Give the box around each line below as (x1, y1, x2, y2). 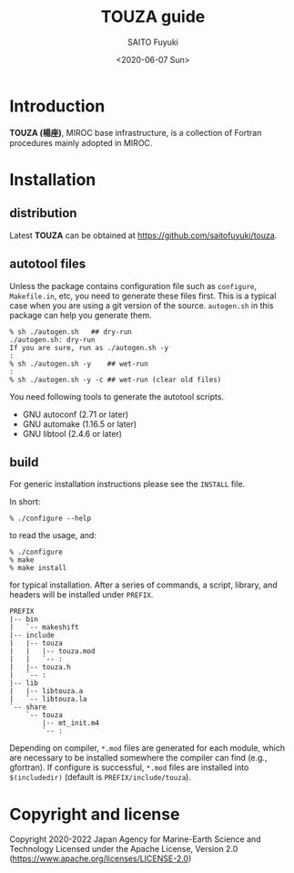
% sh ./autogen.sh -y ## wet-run (9, 359, 148, 369)
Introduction (9, 96, 106, 116)
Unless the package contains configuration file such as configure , (9, 280, 258, 291)
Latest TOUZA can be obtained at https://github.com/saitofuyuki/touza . (9, 230, 278, 241)
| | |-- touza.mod (9, 647, 96, 656)
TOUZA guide (100, 6, 206, 27)
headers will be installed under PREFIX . (9, 589, 154, 600)
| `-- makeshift (9, 623, 79, 632)
